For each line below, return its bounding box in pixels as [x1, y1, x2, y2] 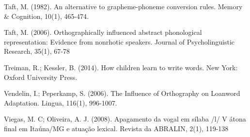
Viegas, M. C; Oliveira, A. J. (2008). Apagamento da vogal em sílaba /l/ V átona [4, 114, 246, 124]
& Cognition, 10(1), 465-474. [4, 11, 89, 21]
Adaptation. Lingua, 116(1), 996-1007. [4, 97, 117, 107]
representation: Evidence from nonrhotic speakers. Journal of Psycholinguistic [4, 36, 235, 46]
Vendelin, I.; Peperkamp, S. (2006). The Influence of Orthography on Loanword [4, 88, 240, 98]
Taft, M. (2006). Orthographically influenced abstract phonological [4, 27, 202, 37]
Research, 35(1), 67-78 [4, 46, 70, 56]
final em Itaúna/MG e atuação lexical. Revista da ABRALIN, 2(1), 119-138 [4, 123, 229, 133]
